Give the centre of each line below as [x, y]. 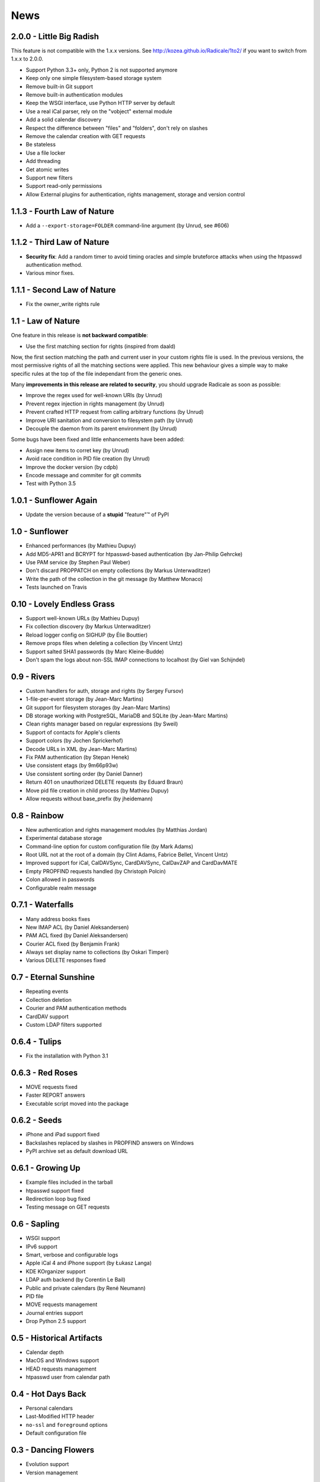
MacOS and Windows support [63, 1360]
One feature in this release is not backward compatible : [79, 336]
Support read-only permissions [64, 186]
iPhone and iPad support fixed [63, 1135]
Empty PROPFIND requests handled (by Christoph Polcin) [96, 871]
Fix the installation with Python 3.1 [67, 1056]
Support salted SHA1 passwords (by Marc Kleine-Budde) [95, 651]
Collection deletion [49, 999]
